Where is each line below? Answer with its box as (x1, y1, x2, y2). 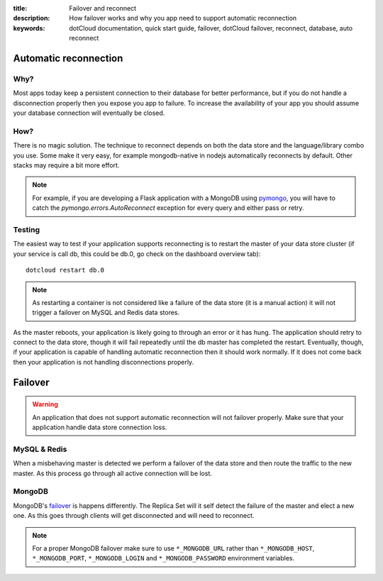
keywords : (13, 23, 45, 32)
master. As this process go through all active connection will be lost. (13, 469, 213, 477)
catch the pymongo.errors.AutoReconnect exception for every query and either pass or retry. (32, 204, 304, 212)
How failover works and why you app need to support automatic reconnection (69, 14, 297, 23)
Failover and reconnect (69, 4, 137, 12)
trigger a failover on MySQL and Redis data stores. (32, 309, 180, 317)
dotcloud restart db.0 (26, 266, 105, 275)
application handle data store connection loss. (32, 423, 167, 432)
